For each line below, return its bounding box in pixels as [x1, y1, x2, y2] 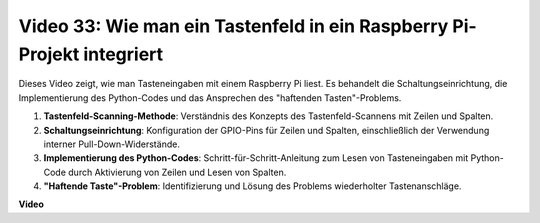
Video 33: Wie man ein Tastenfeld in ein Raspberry [18, 15, 449, 37]
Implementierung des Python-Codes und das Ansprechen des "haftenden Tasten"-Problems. [18, 91, 402, 104]
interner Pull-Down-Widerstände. [43, 138, 180, 150]
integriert [83, 43, 164, 65]
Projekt [18, 43, 80, 65]
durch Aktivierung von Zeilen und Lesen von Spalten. [68, 166, 287, 178]
